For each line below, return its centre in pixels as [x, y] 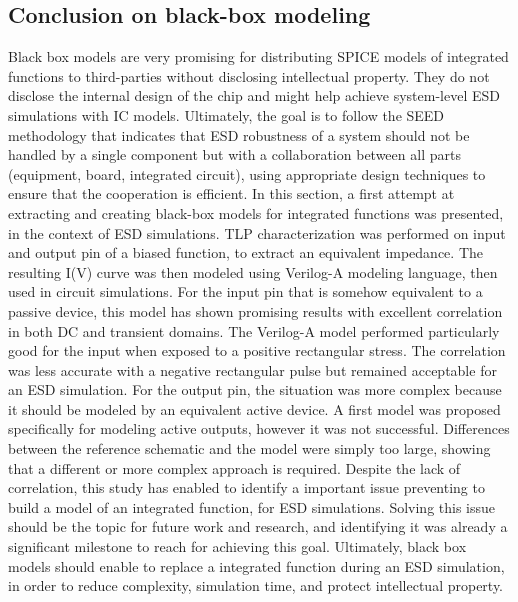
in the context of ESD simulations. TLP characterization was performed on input [257, 232]
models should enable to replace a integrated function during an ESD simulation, [256, 565]
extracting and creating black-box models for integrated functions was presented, [256, 212]
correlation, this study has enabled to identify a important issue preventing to [246, 487]
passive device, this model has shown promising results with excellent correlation [255, 310]
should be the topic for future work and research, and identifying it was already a [258, 526]
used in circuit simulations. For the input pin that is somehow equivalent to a [245, 291]
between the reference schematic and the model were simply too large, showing [249, 448]
